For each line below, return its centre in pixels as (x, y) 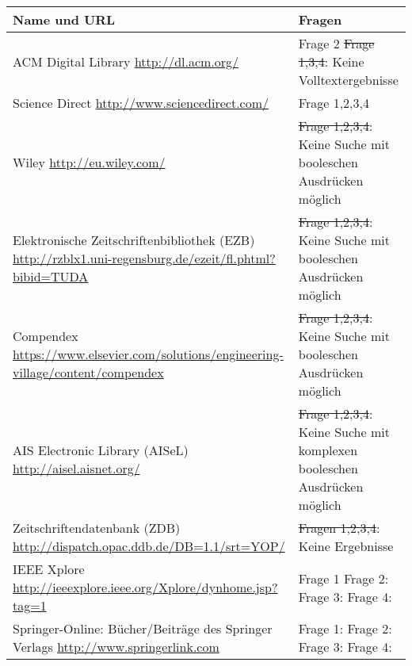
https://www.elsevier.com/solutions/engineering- (148, 354)
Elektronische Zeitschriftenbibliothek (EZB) (134, 240)
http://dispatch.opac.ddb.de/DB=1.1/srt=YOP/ (149, 546)
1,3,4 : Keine (331, 61)
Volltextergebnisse (348, 80)
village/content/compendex (88, 372)
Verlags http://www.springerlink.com (116, 647)
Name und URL (64, 19)
